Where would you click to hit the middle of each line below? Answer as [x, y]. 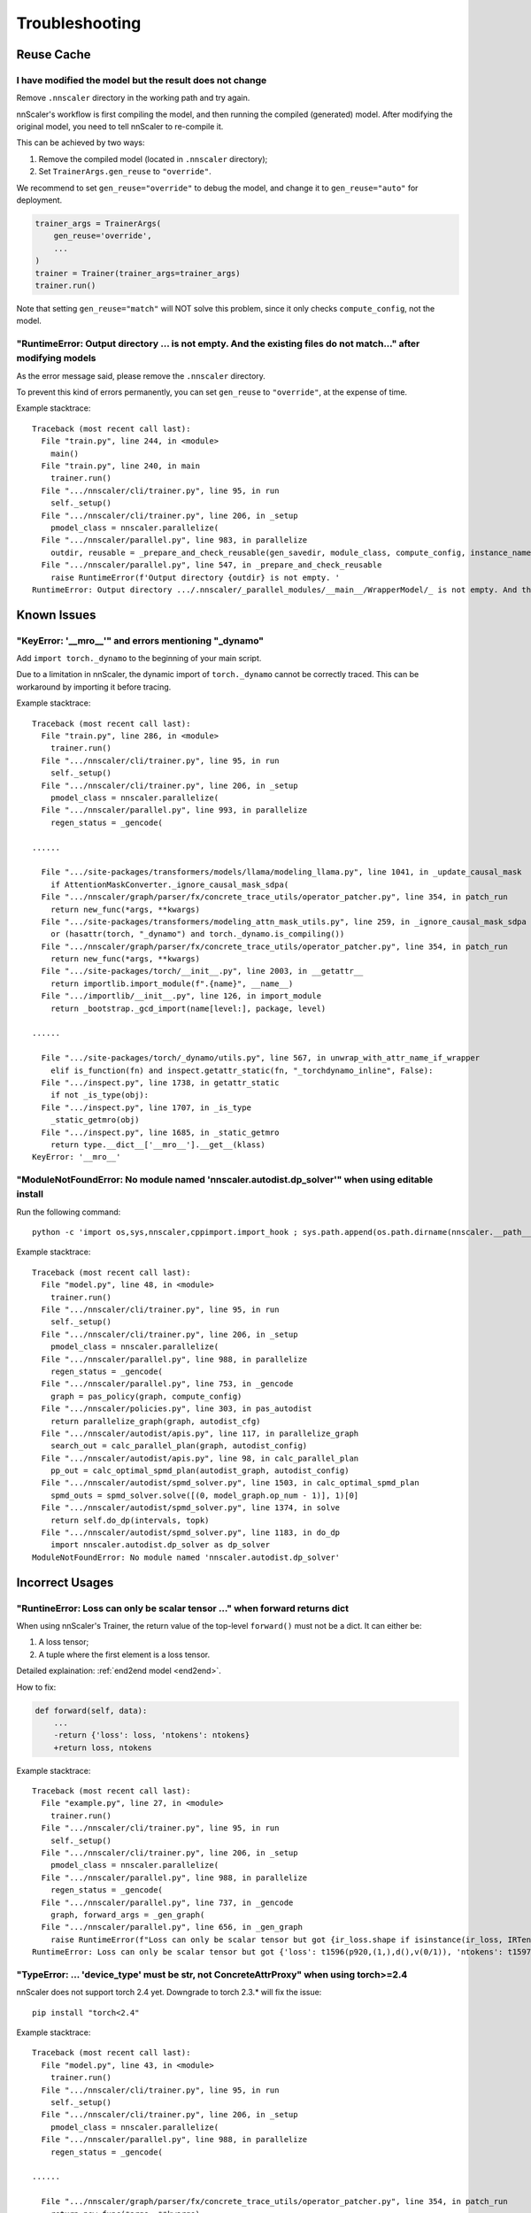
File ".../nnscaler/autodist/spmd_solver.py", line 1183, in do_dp [191, 1533]
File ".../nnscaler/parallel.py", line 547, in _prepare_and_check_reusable [212, 565]
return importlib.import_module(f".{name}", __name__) [172, 983]
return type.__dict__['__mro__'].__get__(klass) [158, 1145]
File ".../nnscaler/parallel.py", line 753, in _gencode [167, 1384]
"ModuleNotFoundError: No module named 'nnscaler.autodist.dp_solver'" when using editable [225, 1180]
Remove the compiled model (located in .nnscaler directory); [153, 158]
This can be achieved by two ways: [81, 143]
